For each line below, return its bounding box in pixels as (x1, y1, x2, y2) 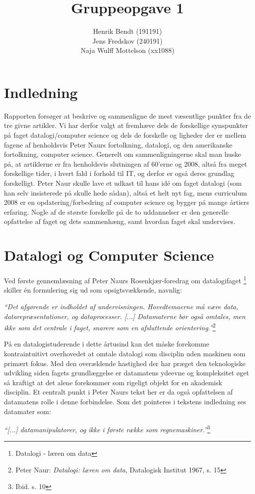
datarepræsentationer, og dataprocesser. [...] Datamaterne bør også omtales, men (4, 311, 246, 321)
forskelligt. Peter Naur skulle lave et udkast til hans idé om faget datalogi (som (4, 178, 242, 188)
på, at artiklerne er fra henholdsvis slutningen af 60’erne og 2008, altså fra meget (4, 158, 247, 169)
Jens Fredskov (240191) (92, 35, 163, 46)
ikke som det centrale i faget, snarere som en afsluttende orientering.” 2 (4, 321, 216, 332)
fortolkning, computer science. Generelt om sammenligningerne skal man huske (4, 149, 241, 159)
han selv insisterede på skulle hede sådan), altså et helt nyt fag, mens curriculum (4, 187, 247, 198)
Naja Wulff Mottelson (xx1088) (80, 45, 175, 55)
